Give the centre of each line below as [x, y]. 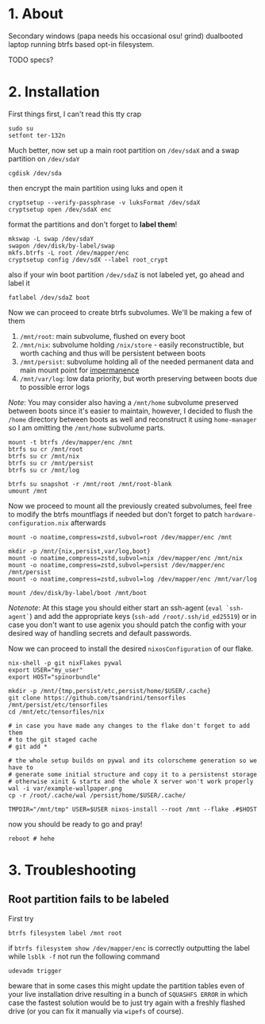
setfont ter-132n [37, 135]
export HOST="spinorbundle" [55, 677]
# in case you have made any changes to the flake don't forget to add [129, 726]
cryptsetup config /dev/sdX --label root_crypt [88, 259]
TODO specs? [31, 60]
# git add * [28, 746]
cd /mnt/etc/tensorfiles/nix [56, 712]
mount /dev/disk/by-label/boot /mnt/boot [78, 593]
